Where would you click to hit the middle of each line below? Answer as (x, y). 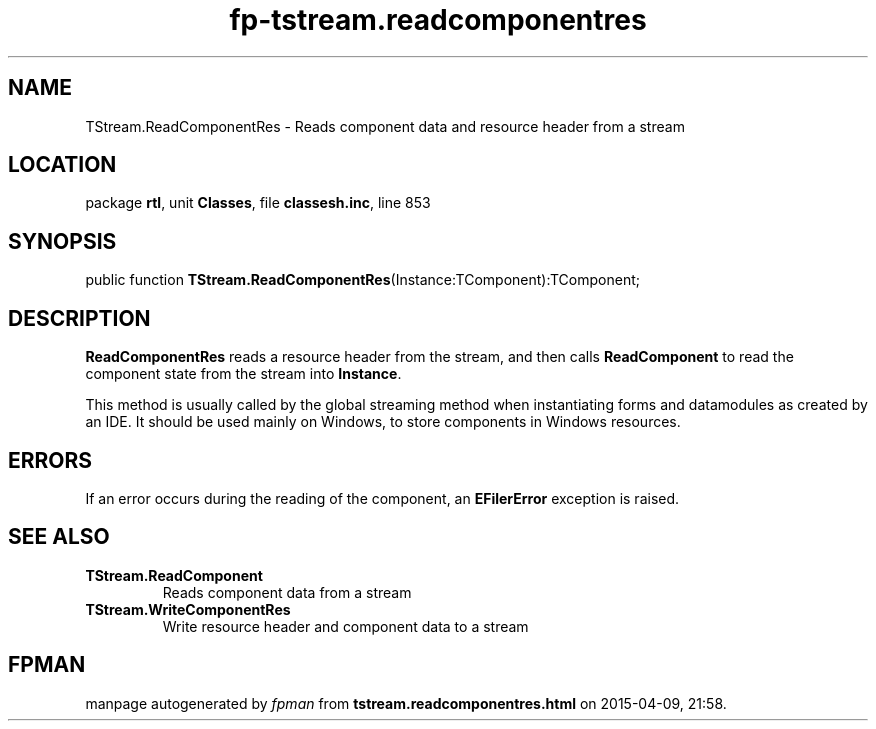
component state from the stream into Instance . (243, 374)
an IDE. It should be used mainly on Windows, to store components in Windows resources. (383, 422)
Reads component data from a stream (287, 592)
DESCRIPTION (79, 318)
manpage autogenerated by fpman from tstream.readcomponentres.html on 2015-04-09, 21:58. (406, 703)
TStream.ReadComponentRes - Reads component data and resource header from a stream (385, 126)
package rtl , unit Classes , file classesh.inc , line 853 (258, 203)
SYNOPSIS (62, 241)
